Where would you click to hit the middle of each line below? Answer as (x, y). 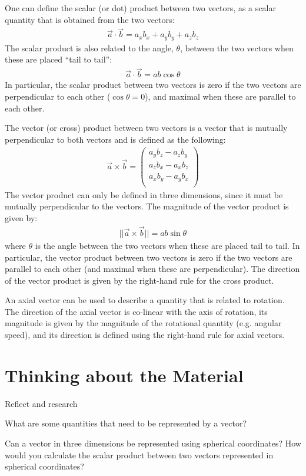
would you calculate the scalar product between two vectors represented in (139, 454)
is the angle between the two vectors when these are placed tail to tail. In (167, 245)
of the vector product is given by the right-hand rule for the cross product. (139, 280)
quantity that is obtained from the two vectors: (90, 19)
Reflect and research (41, 403)
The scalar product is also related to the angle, (89, 47)
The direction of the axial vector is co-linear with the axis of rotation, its (136, 311)
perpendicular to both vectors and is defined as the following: (115, 139)
